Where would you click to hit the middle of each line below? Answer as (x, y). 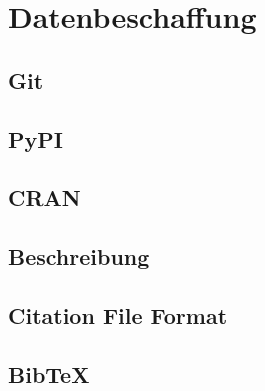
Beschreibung (79, 256)
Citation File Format (118, 314)
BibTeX (49, 373)
